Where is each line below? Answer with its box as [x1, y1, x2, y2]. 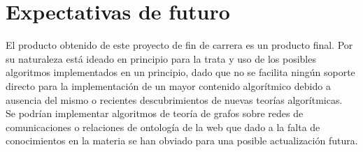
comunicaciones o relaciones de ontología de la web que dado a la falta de [6, 119, 320, 134]
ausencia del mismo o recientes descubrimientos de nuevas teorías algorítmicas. [6, 92, 343, 107]
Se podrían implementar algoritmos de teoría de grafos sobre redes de [6, 106, 304, 121]
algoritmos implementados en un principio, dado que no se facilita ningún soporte [6, 65, 355, 79]
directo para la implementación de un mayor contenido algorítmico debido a [6, 78, 331, 93]
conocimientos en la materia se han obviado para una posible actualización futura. [6, 133, 358, 148]
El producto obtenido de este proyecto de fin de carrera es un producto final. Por [6, 38, 353, 52]
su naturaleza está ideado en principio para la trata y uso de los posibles [6, 51, 316, 66]
